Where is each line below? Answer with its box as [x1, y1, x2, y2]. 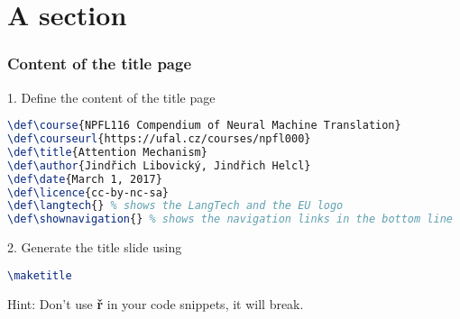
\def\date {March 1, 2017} [7, 172, 162, 186]
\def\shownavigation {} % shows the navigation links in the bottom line [7, 213, 453, 226]
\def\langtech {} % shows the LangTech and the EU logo [7, 199, 344, 213]
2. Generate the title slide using [7, 238, 182, 257]
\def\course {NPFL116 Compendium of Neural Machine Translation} [7, 119, 401, 132]
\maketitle [7, 269, 72, 282]
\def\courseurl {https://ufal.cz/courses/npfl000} [7, 132, 311, 146]
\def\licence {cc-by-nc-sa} [7, 186, 169, 199]
